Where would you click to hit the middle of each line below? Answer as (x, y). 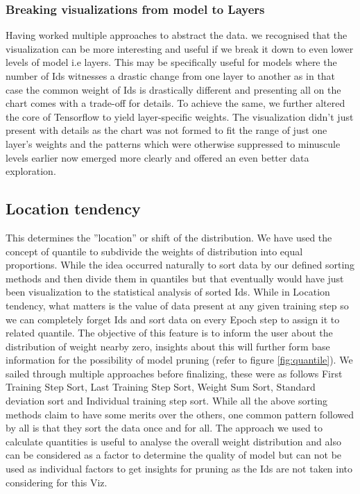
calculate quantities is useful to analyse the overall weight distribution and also (173, 441)
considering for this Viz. (57, 482)
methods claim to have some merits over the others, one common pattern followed (180, 414)
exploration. (31, 171)
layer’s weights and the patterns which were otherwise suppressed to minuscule (173, 143)
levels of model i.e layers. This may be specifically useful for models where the (171, 62)
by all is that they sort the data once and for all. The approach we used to (164, 428)
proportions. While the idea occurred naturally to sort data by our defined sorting (180, 265)
